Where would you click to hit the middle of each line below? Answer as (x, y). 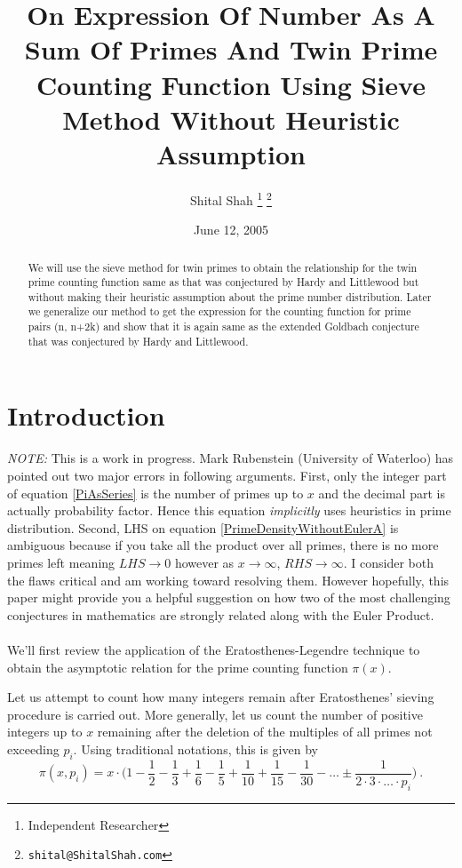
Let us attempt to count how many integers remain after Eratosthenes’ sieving (221, 697)
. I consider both (388, 562)
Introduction (86, 415)
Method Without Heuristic (231, 119)
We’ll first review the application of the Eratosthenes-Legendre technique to (214, 649)
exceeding (33, 749)
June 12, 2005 (231, 230)
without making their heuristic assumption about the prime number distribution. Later (230, 296)
